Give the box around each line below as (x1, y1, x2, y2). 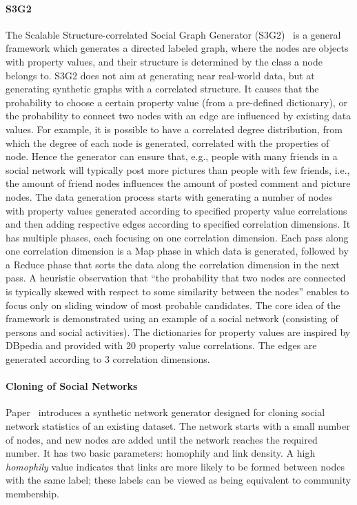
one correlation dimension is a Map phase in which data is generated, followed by (6, 244, 349, 258)
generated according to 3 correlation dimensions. (6, 352, 210, 366)
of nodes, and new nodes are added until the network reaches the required (6, 432, 318, 446)
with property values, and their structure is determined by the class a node (6, 54, 323, 68)
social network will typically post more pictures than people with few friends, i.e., (6, 162, 350, 177)
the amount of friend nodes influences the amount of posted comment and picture (6, 176, 351, 190)
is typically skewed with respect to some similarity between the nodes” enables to (6, 284, 349, 299)
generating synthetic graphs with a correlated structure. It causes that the (6, 81, 319, 96)
